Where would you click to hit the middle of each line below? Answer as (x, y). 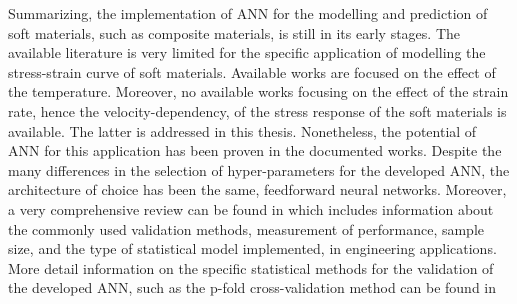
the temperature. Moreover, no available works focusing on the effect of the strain (258, 91)
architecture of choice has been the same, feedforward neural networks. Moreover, (257, 189)
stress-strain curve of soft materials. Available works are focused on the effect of (252, 71)
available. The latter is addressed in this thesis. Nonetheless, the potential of (242, 130)
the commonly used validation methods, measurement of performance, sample (246, 228)
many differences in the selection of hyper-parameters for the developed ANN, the (259, 169)
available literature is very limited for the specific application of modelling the (247, 52)
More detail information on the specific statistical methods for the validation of (251, 267)
